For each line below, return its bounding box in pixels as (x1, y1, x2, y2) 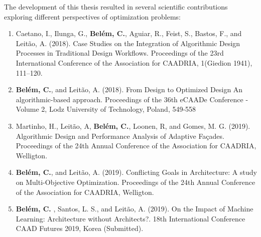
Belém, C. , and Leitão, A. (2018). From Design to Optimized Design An (16, 84, 243, 95)
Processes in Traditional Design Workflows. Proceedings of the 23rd (16, 48, 224, 58)
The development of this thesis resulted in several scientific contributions (4, 2, 228, 12)
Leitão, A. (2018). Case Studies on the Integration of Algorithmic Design (16, 38, 240, 48)
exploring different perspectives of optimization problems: (4, 11, 181, 22)
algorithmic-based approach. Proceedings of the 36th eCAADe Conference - (16, 94, 248, 104)
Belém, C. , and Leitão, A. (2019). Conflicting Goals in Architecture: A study (16, 167, 257, 177)
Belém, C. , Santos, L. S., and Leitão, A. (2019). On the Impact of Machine (16, 203, 253, 214)
